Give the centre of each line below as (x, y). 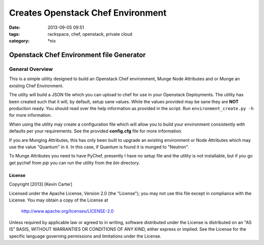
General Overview (31, 69)
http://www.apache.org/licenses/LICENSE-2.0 (67, 211)
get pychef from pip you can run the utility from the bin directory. (75, 163)
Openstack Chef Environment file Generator (77, 55)
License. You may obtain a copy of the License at (59, 200)
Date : (15, 27)
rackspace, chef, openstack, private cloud (90, 34)
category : (19, 41)
